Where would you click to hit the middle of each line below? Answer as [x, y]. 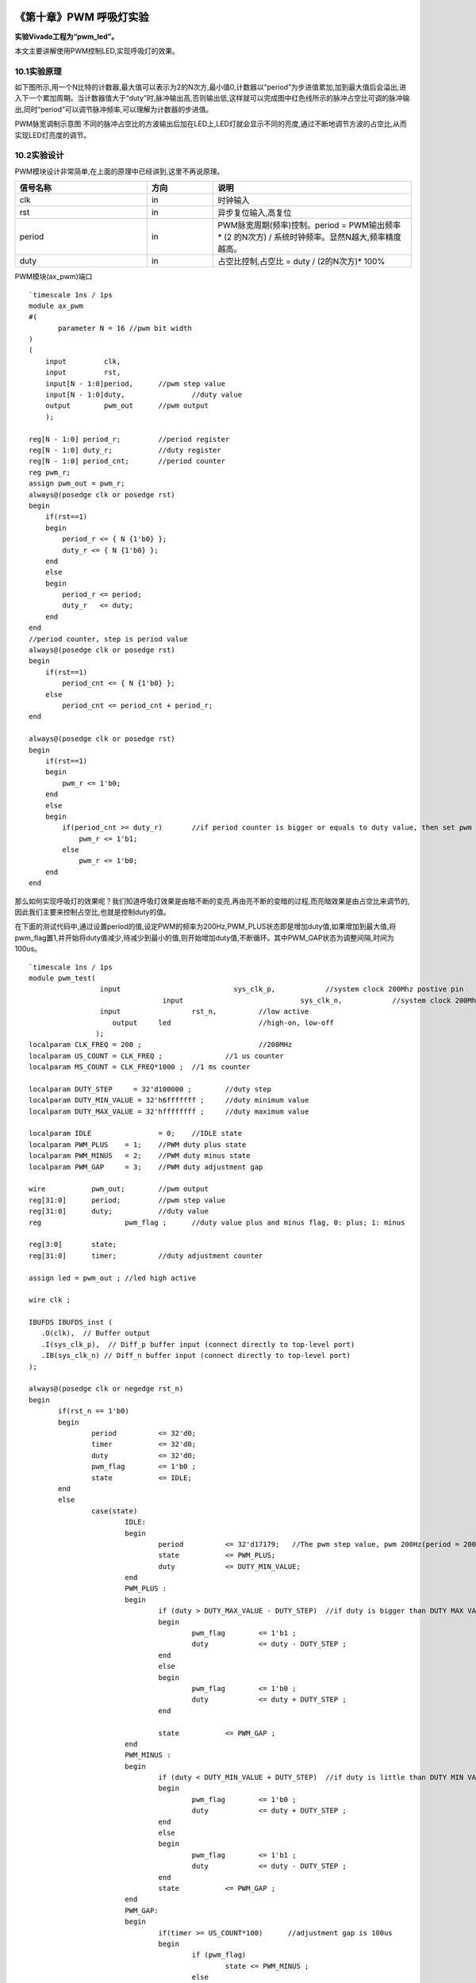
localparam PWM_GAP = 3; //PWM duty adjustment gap [146, 1167]
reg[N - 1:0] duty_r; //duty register [125, 450]
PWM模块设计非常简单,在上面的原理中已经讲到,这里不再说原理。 [119, 171]
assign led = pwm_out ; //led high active [113, 1278]
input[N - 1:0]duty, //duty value [143, 395]
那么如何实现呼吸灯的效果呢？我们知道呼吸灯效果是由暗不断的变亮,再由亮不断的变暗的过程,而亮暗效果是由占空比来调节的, [212, 901]
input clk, [83, 361]
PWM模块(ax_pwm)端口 [54, 277]
